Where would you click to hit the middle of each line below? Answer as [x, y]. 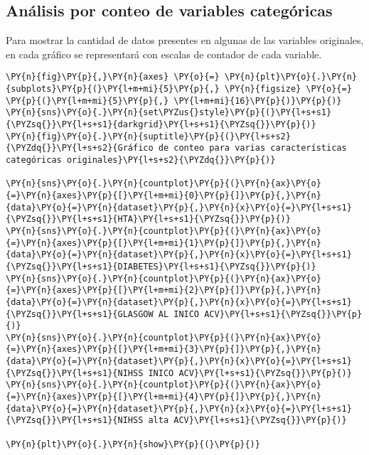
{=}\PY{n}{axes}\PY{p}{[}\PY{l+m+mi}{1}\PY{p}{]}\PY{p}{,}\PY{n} [164, 243]
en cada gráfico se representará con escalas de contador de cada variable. [164, 54]
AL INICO [179, 314]
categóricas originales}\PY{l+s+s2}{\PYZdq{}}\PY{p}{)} [141, 160]
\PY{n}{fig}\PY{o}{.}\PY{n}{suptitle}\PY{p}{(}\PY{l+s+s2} [148, 136]
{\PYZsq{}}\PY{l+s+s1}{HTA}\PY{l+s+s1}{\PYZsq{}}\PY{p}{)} [148, 219]
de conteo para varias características [252, 148]
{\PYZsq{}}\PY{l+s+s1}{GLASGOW [80, 314]
